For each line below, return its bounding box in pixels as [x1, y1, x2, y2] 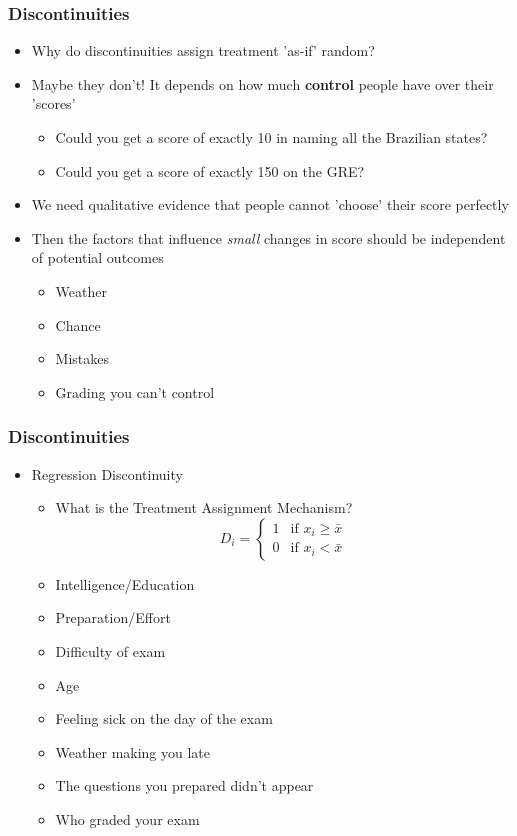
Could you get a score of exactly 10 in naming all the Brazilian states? [55, 127, 488, 147]
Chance [55, 314, 101, 335]
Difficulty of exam [55, 640, 166, 661]
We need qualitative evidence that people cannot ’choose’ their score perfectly [31, 194, 509, 215]
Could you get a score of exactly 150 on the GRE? [55, 160, 365, 181]
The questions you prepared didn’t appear [55, 775, 314, 796]
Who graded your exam [55, 808, 200, 829]
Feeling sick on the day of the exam [55, 708, 273, 729]
